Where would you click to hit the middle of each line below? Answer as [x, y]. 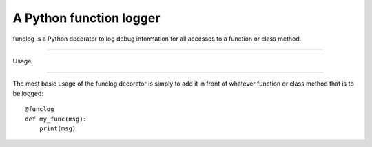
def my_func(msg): [56, 119]
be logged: [28, 93]
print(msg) [58, 128]
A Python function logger [86, 18]
